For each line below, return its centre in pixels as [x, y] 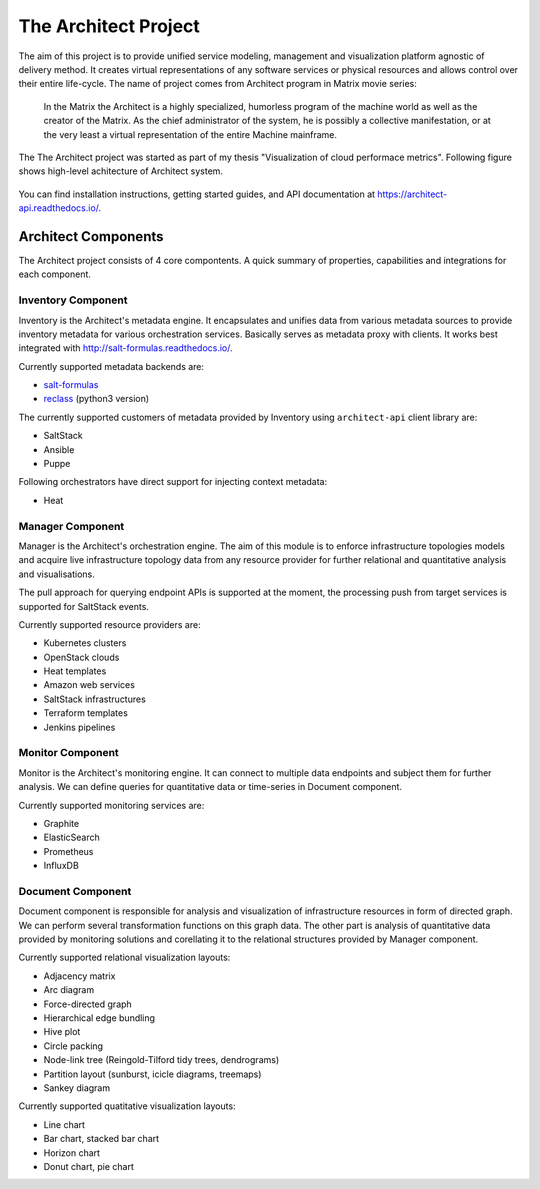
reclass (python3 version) [96, 399]
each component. [55, 274]
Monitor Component [68, 753]
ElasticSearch [71, 837]
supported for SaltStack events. [84, 606]
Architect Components [91, 236]
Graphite [61, 823]
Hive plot [62, 1032]
